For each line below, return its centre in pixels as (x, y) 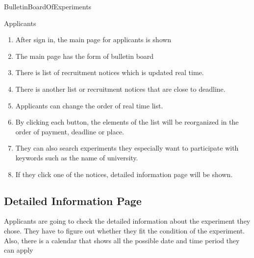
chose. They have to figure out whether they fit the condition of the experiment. (124, 230)
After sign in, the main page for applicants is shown (93, 39)
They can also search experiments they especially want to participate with (127, 148)
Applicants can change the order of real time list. (89, 105)
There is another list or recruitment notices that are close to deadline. (120, 89)
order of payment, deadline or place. (70, 131)
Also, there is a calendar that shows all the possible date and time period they (122, 240)
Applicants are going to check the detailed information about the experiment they (127, 221)
